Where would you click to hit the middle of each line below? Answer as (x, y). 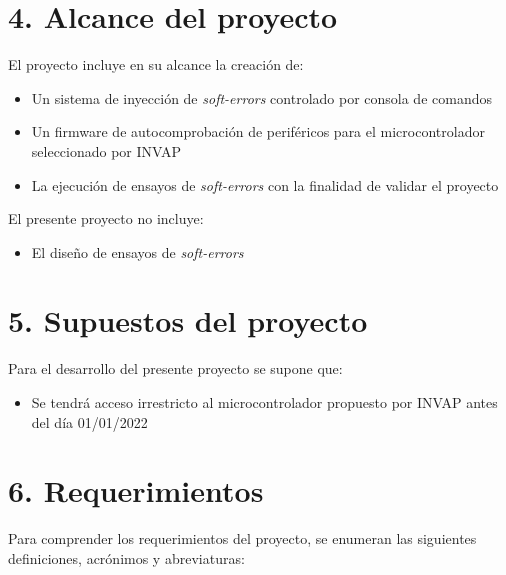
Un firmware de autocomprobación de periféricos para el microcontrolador (258, 131)
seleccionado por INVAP (106, 150)
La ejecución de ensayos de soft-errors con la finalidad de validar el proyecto (265, 184)
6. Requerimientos (136, 490)
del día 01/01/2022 (89, 421)
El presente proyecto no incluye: (106, 218)
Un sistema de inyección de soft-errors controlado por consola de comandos (261, 97)
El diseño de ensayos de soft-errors (137, 251)
